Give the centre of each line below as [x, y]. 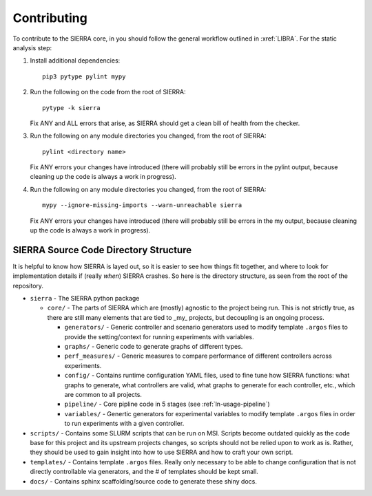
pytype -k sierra [71, 108]
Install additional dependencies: [75, 61]
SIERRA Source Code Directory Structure [102, 250]
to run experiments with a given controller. [124, 424]
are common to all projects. [103, 395]
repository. [28, 285]
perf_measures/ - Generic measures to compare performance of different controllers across [198, 356]
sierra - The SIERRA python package [85, 299]
